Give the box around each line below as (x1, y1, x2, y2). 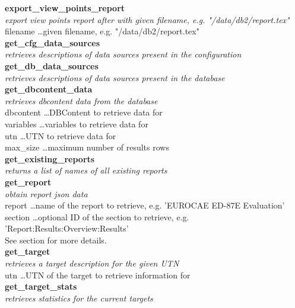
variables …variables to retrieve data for (5, 117, 148, 130)
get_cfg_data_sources (5, 36, 100, 49)
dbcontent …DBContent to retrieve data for (5, 106, 163, 118)
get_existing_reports (5, 152, 95, 165)
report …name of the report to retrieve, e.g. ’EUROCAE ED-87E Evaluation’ (5, 199, 285, 211)
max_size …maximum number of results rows (5, 141, 169, 153)
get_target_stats (5, 280, 77, 293)
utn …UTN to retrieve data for (5, 129, 116, 142)
